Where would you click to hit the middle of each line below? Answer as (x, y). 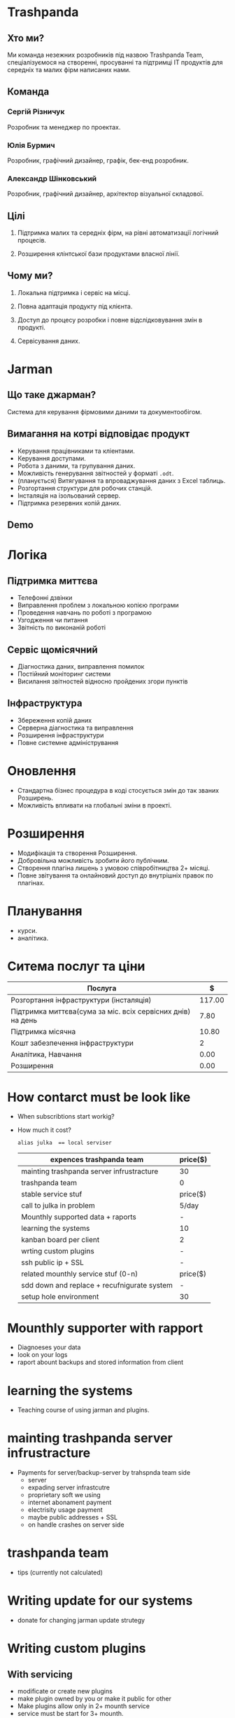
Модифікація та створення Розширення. (77, 853)
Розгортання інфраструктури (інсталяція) (81, 1000)
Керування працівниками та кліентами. (76, 451)
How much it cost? (44, 1130)
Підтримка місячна (43, 1032)
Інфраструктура (45, 703)
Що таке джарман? (52, 395)
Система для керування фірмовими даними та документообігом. (105, 411)
